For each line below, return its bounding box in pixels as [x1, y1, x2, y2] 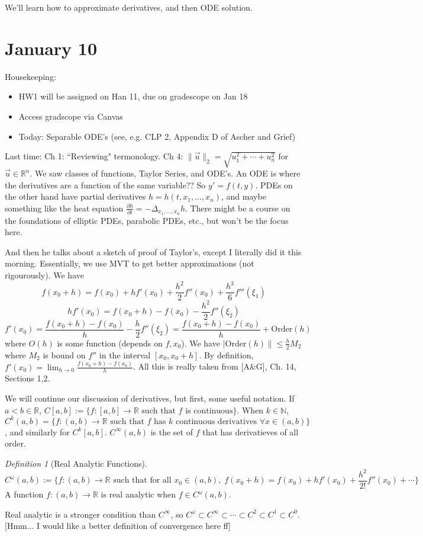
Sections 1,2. [5, 372, 50, 384]
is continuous [185, 406, 233, 415]
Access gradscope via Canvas [18, 110, 123, 122]
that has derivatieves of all [202, 425, 299, 438]
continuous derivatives [176, 417, 257, 426]
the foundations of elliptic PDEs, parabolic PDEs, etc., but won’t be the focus [5, 214, 289, 226]
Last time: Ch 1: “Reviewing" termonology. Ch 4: [5, 150, 183, 162]
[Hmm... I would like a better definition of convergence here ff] [5, 519, 231, 532]
